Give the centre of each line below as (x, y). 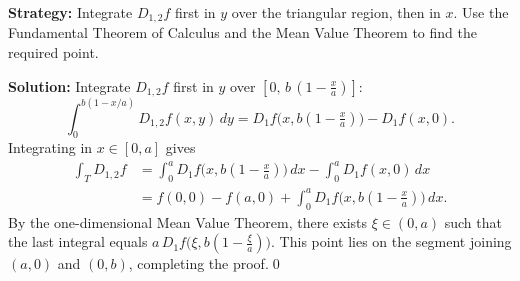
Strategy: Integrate (70, 12)
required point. (53, 52)
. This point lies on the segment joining (391, 241)
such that (473, 221)
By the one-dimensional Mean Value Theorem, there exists (188, 221)
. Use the (481, 12)
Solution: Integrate (69, 85)
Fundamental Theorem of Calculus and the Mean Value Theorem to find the (242, 32)
